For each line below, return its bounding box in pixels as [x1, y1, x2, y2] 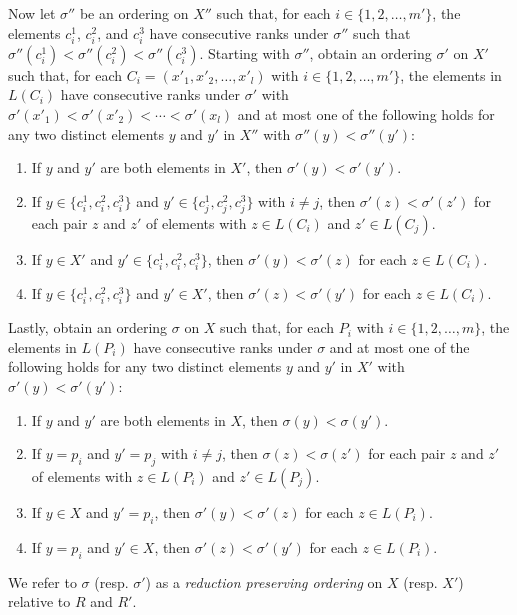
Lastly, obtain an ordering [8, 317, 168, 338]
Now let [8, 3, 56, 23]
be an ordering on [79, 3, 189, 23]
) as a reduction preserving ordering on [145, 571, 383, 592]
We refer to [8, 571, 77, 592]
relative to [8, 591, 71, 612]
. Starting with [199, 42, 290, 63]
